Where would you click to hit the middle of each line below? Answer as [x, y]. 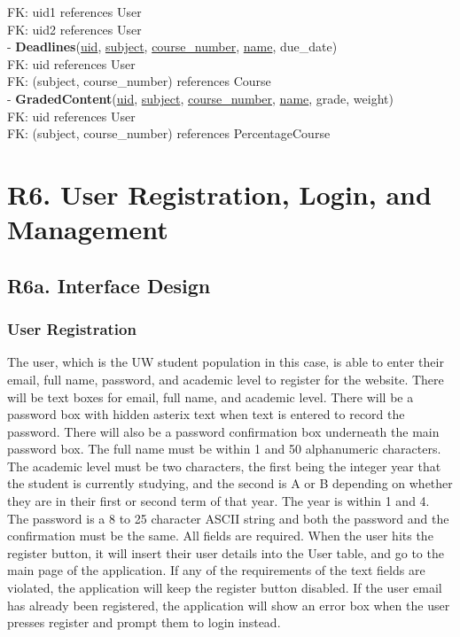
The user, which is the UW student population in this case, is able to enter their [226, 362]
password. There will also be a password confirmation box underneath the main [223, 431]
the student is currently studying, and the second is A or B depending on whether [230, 483]
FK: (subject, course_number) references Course [139, 81]
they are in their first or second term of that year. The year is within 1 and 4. [218, 501]
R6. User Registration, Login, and [219, 194]
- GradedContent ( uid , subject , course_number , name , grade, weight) [200, 98]
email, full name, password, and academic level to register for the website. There [226, 379]
